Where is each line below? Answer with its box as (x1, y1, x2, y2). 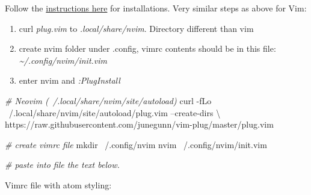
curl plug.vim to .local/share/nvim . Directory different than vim (19, 22, 254, 34)
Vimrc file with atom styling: (5, 178, 112, 191)
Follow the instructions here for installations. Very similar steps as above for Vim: (5, 2, 307, 14)
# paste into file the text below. (5, 158, 120, 171)
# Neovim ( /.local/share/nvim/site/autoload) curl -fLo (5, 94, 212, 107)
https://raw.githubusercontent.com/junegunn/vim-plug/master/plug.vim (5, 118, 274, 131)
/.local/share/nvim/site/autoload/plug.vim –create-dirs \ (8, 106, 221, 119)
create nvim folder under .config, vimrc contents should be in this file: (19, 42, 276, 55)
